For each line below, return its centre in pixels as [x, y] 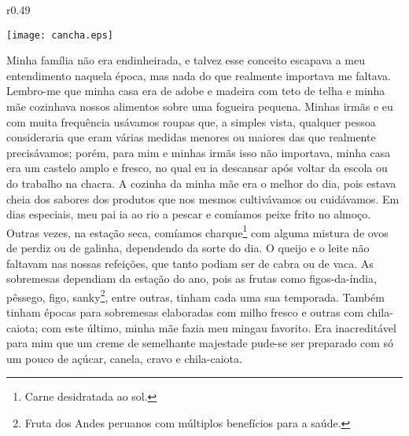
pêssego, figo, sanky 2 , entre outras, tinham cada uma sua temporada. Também [195, 295]
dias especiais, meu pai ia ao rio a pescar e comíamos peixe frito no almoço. [189, 214]
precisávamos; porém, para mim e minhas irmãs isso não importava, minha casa [199, 152]
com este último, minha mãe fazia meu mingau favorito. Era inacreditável [219, 327]
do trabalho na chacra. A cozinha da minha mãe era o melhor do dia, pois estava [201, 183]
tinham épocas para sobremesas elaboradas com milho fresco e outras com [185, 312]
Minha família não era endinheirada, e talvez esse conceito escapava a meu [186, 60]
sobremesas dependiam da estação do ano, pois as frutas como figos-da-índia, [192, 278]
